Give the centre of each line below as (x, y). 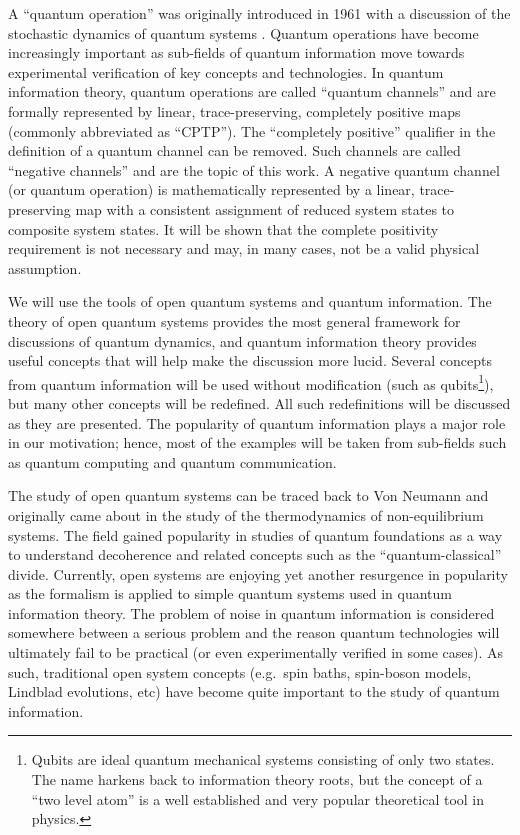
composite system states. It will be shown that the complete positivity (223, 228)
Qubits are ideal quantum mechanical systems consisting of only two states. (263, 759)
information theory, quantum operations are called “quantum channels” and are (252, 91)
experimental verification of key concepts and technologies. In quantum (226, 71)
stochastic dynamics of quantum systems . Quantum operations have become (243, 32)
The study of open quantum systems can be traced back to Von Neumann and (248, 495)
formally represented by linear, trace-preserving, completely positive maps (234, 110)
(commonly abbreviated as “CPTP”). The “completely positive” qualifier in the (252, 130)
